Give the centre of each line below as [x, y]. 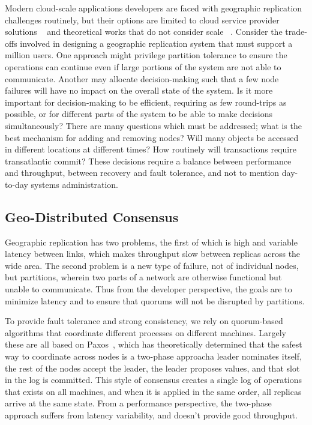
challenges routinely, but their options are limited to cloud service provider [142, 20]
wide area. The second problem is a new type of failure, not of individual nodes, [152, 265]
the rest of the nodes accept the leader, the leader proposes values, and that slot [152, 368]
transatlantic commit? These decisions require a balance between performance [148, 161]
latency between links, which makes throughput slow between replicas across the [153, 254]
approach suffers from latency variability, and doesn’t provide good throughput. [151, 415]
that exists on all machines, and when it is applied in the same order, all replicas [153, 391]
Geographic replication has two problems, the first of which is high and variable [151, 242]
